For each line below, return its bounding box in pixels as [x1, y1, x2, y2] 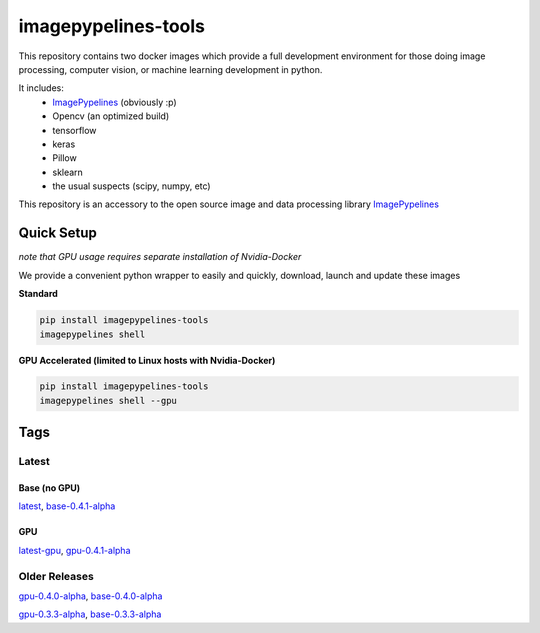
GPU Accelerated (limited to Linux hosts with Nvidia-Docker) [18, 354, 276, 366]
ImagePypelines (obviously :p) [52, 96, 177, 108]
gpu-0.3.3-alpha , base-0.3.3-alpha [18, 608, 162, 620]
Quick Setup [18, 225, 97, 242]
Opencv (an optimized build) [52, 110, 170, 122]
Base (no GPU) [18, 482, 81, 494]
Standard [18, 288, 59, 300]
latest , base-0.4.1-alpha [18, 500, 116, 512]
